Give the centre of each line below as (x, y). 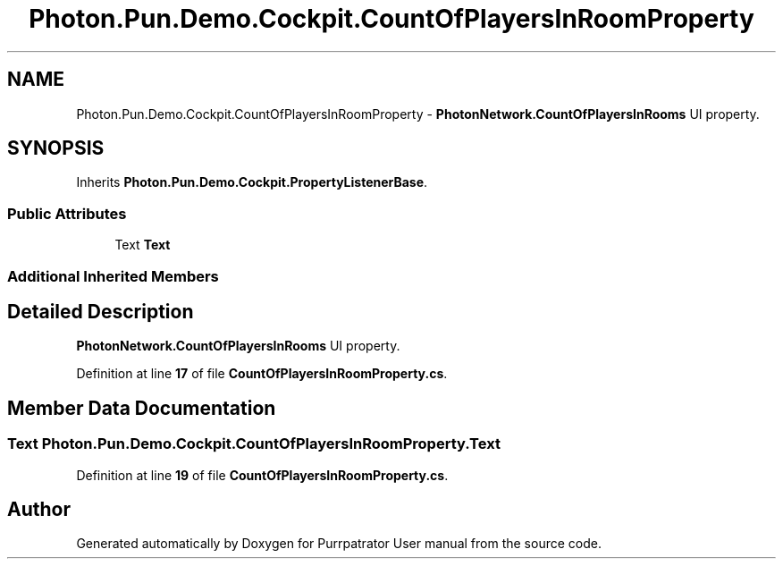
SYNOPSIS (56, 148)
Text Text (143, 245)
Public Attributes (67, 213)
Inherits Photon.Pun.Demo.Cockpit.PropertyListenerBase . (252, 182)
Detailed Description (101, 311)
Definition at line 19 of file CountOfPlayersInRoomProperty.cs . (262, 475)
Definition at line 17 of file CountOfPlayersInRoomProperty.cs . (262, 374)
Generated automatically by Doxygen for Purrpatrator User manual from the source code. (339, 544)
